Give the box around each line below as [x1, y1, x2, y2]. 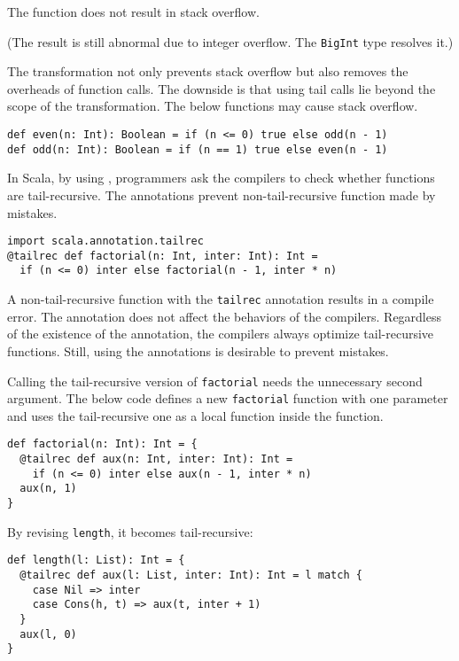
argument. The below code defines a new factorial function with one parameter [7, 389, 448, 408]
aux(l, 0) [19, 627, 77, 641]
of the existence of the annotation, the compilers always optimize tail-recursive [7, 324, 434, 343]
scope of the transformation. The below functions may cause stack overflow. [7, 97, 418, 115]
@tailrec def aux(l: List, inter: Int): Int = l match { [19, 569, 362, 582]
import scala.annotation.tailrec [7, 235, 204, 248]
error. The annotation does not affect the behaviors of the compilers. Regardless [7, 307, 442, 325]
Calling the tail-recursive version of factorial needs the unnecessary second [7, 371, 423, 390]
